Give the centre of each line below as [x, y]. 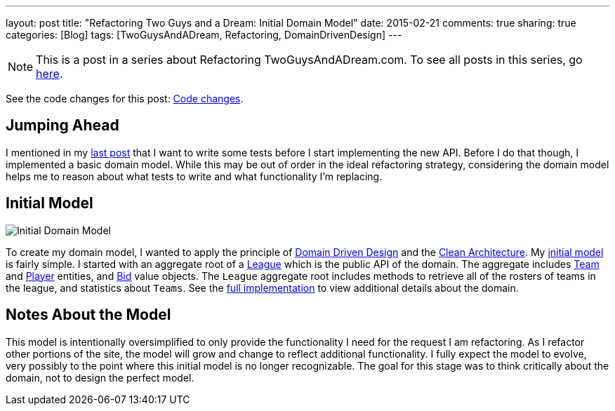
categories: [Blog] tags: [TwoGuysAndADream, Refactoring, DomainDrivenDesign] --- [204, 35]
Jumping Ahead [62, 126]
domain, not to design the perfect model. [100, 377]
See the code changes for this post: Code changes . [125, 99]
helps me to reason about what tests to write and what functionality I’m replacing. [194, 176]
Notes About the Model [88, 315]
